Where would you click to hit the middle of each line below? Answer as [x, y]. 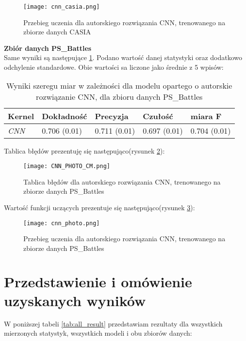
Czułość [158, 116]
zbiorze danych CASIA [57, 32]
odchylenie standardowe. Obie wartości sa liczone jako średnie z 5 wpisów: [114, 67]
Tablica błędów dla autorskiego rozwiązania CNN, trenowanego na [122, 181]
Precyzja [112, 116]
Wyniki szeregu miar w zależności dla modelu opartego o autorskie [119, 85]
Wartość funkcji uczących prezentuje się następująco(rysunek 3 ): [99, 208]
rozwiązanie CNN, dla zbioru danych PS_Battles [119, 96]
